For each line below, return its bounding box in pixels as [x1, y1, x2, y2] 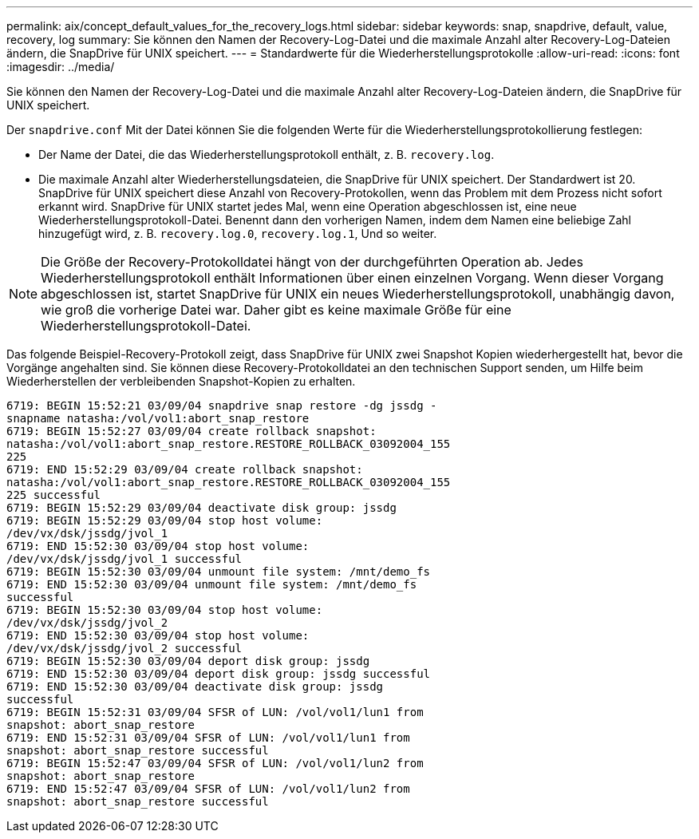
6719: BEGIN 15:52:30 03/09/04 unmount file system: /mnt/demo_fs [6, 565, 431, 578]
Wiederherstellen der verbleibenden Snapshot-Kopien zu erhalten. [6, 374, 356, 388]
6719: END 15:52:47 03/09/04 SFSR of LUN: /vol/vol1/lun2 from [6, 782, 410, 795]
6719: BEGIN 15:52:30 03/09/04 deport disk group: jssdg [6, 655, 370, 667]
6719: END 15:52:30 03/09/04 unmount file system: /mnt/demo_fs [6, 578, 417, 591]
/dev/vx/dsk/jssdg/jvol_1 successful [6, 552, 243, 565]
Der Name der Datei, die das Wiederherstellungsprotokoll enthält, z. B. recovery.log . [38, 148, 495, 161]
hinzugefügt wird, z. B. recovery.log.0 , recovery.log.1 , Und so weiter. [38, 227, 437, 240]
